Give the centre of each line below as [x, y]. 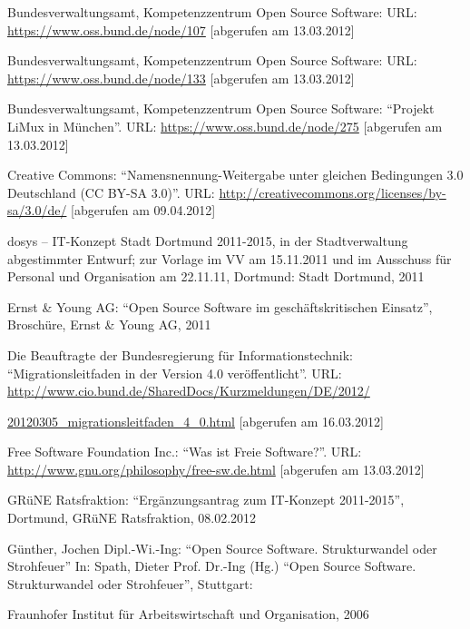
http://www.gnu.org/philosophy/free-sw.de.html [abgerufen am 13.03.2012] [216, 469]
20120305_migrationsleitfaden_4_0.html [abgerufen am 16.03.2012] [196, 421]
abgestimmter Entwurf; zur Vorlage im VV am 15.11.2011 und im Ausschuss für [230, 258]
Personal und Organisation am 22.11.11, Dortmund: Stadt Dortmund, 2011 [216, 276]
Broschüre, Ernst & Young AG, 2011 [109, 324]
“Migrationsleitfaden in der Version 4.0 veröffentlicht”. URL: [175, 373]
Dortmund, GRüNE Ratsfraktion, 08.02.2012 [132, 518]
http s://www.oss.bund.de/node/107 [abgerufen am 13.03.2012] [181, 29]
